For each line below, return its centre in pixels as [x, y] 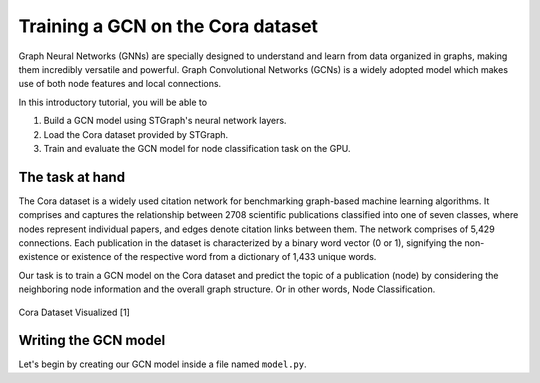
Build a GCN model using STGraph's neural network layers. [165, 121]
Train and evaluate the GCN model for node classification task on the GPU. [197, 148]
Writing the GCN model [92, 340]
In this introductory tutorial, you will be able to [113, 102]
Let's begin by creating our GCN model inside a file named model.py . [162, 364]
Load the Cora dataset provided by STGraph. [136, 134]
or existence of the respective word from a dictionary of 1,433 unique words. [218, 257]
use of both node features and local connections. [120, 84]
